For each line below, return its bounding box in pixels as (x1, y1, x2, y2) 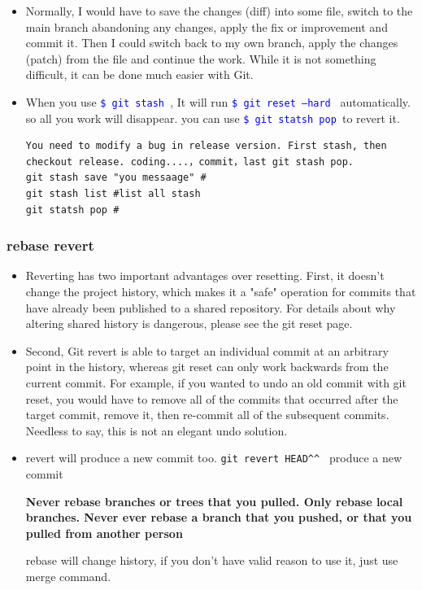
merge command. (25, 568, 111, 585)
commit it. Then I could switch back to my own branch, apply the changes (25, 34, 398, 51)
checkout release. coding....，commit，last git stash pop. (25, 155, 354, 168)
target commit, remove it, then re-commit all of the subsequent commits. (25, 406, 389, 423)
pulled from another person (25, 524, 183, 541)
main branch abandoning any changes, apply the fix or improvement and (25, 18, 388, 35)
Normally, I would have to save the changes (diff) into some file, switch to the (25, 2, 413, 19)
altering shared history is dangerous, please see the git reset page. (25, 315, 353, 332)
